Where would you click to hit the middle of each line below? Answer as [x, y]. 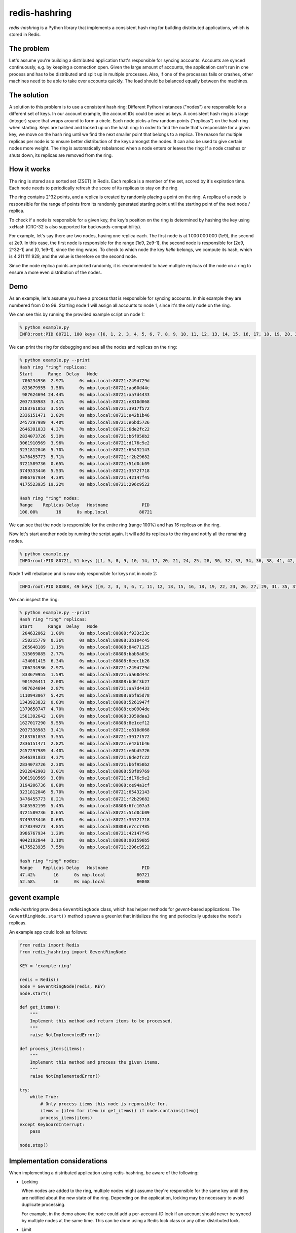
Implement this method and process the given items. [95, 1062]
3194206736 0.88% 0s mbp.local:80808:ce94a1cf [85, 785]
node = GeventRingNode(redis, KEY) [62, 987]
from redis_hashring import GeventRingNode [73, 952]
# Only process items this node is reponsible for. [104, 1104]
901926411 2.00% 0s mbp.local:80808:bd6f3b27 [86, 681]
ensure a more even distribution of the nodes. [55, 272]
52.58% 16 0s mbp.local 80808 [85, 882]
